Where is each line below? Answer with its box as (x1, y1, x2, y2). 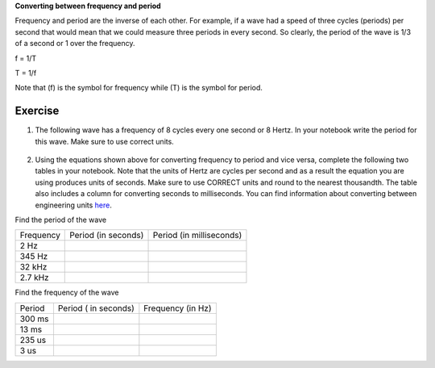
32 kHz (19, 261, 48, 273)
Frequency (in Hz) (143, 303, 212, 314)
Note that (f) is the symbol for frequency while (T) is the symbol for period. (14, 83, 263, 93)
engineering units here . (35, 200, 112, 210)
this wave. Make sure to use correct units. (35, 136, 175, 146)
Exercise (14, 104, 60, 118)
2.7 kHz (19, 272, 49, 283)
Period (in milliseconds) (152, 230, 242, 241)
